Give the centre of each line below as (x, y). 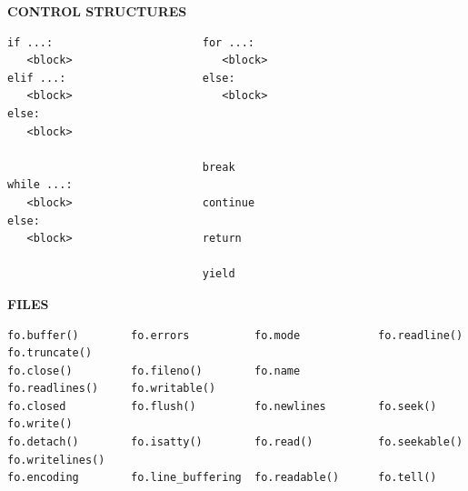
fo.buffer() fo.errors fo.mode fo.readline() (235, 335)
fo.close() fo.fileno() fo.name (154, 371)
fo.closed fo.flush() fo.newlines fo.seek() (222, 406)
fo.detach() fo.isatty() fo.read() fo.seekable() (235, 442)
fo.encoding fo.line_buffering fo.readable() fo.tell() (222, 478)
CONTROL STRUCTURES (97, 11)
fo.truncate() (50, 353)
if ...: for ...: (131, 42)
